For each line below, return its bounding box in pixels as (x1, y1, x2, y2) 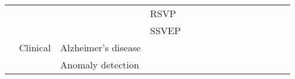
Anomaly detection (60, 58, 139, 71)
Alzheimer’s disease (60, 41, 141, 54)
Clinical (19, 41, 51, 54)
